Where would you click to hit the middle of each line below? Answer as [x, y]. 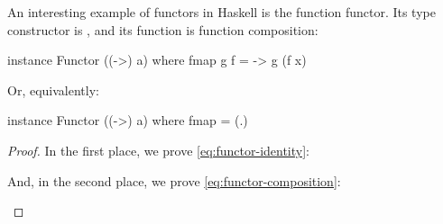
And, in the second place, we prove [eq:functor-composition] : [174, 180]
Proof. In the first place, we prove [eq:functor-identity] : [158, 150]
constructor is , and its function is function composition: [163, 29]
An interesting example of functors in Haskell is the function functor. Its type [221, 12]
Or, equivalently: [53, 90]
